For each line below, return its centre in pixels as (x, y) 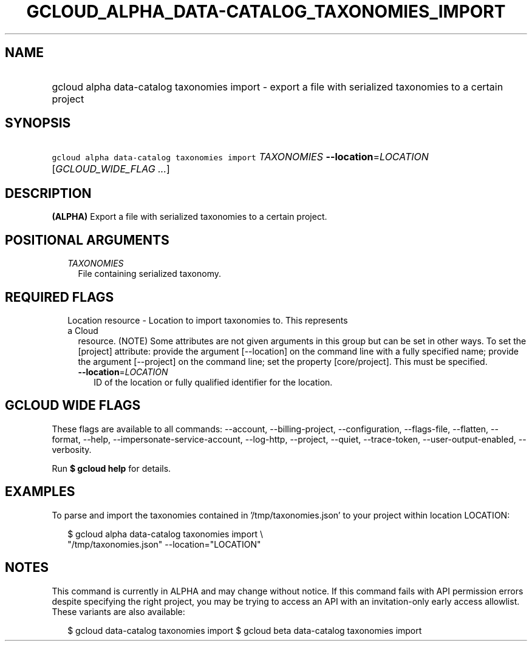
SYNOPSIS (38, 123)
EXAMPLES (40, 492)
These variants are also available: (118, 611)
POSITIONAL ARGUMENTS (87, 240)
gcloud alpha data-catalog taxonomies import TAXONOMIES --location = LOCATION (240, 157)
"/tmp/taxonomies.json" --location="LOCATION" (164, 544)
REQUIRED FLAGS (60, 297)
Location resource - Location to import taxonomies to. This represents (208, 320)
